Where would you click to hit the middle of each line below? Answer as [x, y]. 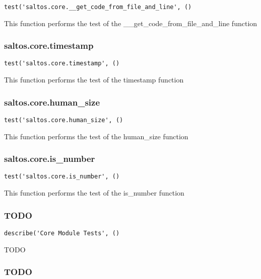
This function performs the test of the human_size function [96, 136]
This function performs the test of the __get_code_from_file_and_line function [131, 23]
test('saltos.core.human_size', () [64, 120]
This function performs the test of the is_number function [94, 193]
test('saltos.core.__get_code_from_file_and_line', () [98, 7]
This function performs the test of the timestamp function [94, 80]
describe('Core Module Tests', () [62, 233]
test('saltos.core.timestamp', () [62, 64]
